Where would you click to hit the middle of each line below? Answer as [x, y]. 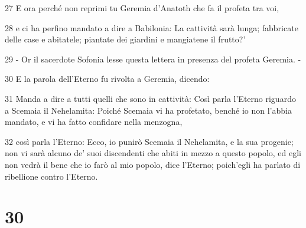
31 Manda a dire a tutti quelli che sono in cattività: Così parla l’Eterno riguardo [150, 98]
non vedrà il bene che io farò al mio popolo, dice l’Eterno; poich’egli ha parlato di [153, 164]
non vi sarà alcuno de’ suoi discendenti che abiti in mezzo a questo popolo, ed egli [153, 153]
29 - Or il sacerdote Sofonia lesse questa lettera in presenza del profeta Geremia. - [153, 59]
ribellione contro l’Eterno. [51, 176]
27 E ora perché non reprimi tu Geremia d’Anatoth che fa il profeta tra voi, [142, 8]
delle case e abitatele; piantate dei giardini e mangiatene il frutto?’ [125, 39]
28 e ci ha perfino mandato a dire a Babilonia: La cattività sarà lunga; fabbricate [152, 27]
